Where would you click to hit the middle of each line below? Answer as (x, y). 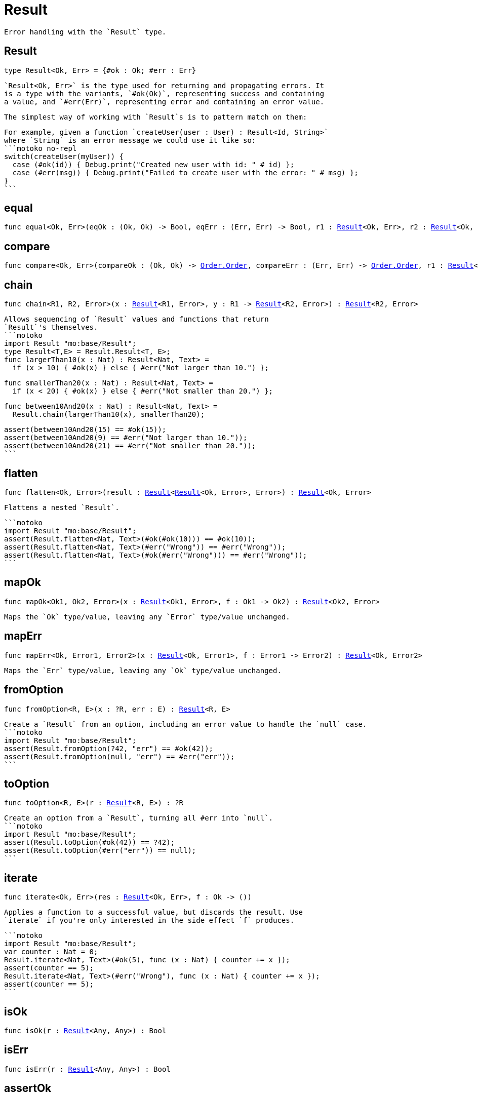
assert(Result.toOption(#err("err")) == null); (100, 851)
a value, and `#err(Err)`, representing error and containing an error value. (164, 102)
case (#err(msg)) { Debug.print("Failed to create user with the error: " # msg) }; (185, 172)
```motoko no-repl (41, 148)
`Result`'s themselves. (51, 327)
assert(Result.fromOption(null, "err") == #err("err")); (119, 756)
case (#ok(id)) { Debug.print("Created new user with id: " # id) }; (153, 164)
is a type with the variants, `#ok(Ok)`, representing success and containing (164, 93)
